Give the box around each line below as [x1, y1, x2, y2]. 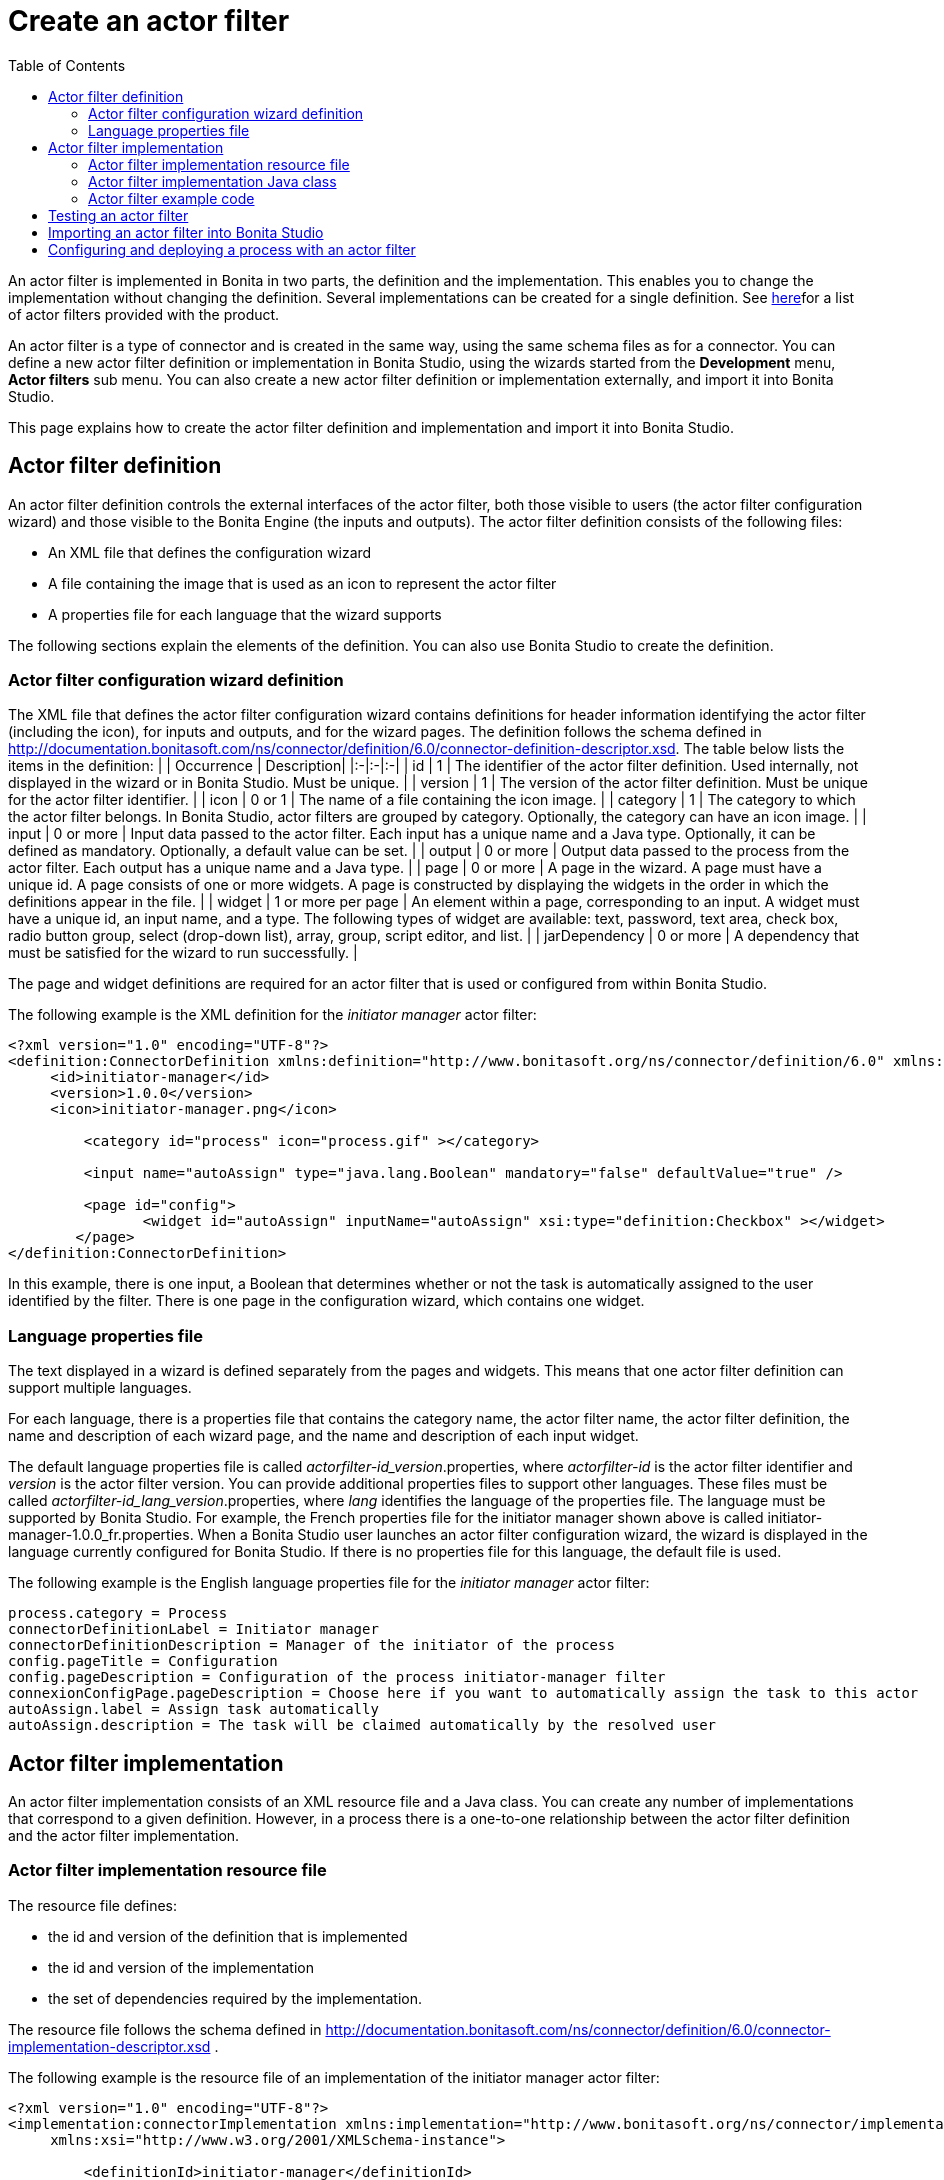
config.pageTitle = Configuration [8, 1653, 278, 1670]
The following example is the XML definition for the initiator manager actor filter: [8, 1006, 537, 1024]
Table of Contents [8, 56, 126, 74]
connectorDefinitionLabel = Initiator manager [8, 1621, 379, 1638]
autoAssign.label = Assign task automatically [8, 1701, 379, 1718]
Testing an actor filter [48, 206, 189, 224]
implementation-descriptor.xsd [8, 2037, 211, 2055]
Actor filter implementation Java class [88, 172, 337, 190]
